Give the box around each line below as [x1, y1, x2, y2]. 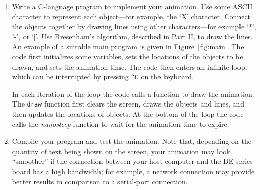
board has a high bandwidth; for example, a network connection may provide [12, 166, 255, 177]
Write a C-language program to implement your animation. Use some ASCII [12, 1, 253, 11]
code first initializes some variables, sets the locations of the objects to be [12, 51, 243, 61]
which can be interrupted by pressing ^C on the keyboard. [12, 71, 194, 82]
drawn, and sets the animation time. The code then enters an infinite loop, [12, 61, 247, 72]
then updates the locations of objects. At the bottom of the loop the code [12, 109, 244, 119]
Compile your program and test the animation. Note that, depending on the [12, 136, 251, 146]
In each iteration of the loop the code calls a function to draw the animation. [12, 88, 254, 99]
